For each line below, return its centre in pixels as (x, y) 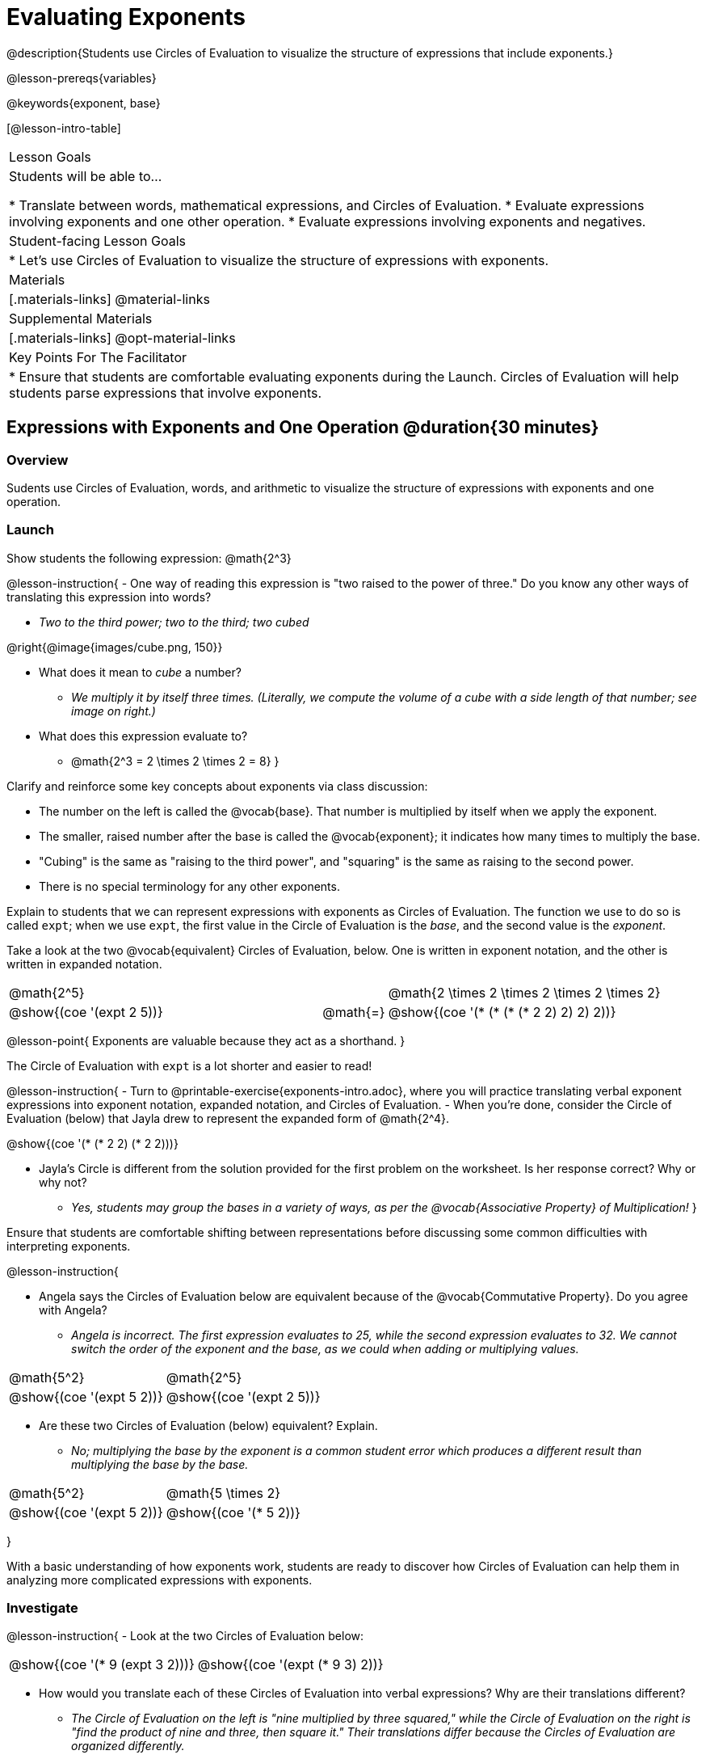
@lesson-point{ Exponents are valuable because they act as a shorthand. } (206, 1040)
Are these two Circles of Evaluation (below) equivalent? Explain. (208, 1425)
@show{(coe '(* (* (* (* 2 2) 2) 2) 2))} (502, 1012)
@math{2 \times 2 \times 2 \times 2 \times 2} (524, 992)
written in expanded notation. (84, 964)
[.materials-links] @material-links (109, 299)
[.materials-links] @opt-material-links (122, 337)
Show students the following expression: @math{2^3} (149, 558)
